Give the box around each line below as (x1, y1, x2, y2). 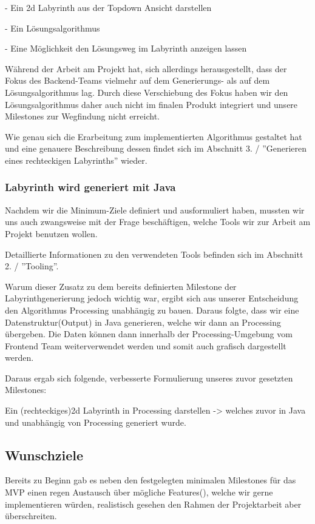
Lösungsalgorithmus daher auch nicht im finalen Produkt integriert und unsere (5, 98, 298, 110)
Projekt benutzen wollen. (5, 227, 98, 240)
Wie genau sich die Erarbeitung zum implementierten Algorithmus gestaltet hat (5, 130, 302, 143)
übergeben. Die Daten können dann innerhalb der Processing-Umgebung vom (5, 327, 293, 340)
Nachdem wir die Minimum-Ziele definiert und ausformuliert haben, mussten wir (5, 203, 305, 216)
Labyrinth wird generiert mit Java (5, 180, 176, 195)
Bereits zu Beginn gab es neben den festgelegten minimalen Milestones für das (5, 474, 296, 486)
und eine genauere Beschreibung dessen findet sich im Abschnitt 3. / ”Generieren (5, 142, 307, 155)
